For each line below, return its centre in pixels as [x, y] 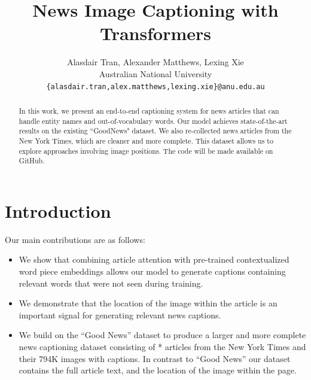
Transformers [155, 33]
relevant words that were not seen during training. [111, 283]
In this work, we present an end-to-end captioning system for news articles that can [149, 110]
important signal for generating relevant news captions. [120, 314]
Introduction [58, 210]
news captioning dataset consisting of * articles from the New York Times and [162, 346]
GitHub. [32, 161]
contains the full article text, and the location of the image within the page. [158, 370]
